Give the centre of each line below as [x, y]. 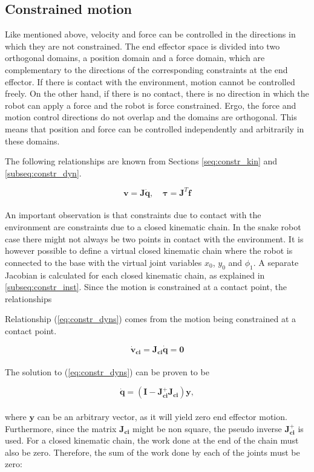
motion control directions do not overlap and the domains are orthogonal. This [151, 117]
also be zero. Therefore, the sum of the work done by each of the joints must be [152, 452]
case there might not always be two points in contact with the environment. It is [154, 238]
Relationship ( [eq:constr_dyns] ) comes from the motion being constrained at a [150, 319]
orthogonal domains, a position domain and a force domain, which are [135, 58]
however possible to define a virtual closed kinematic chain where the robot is [149, 251]
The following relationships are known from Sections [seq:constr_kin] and [141, 161]
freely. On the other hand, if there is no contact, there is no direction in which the [157, 93]
